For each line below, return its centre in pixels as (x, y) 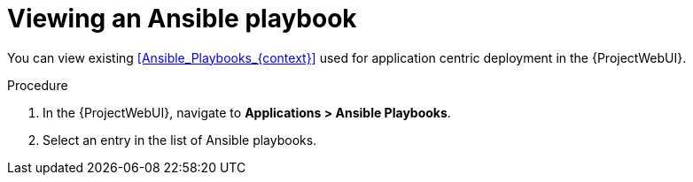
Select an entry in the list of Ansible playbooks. (180, 140)
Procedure (38, 85)
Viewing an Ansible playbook (182, 19)
